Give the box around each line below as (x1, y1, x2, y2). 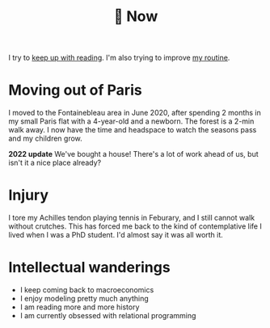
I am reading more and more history (19, 302, 140, 312)
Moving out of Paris (8, 81, 143, 99)
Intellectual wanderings (8, 259, 171, 277)
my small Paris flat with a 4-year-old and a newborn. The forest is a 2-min (8, 116, 255, 126)
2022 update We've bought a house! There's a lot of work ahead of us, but (8, 149, 259, 159)
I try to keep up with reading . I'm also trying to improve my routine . (8, 53, 230, 63)
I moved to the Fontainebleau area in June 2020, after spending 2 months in (8, 108, 261, 118)
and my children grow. (8, 133, 82, 144)
